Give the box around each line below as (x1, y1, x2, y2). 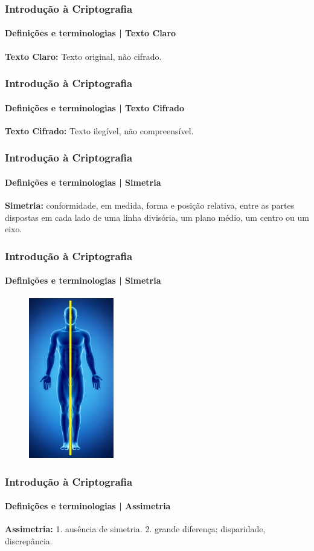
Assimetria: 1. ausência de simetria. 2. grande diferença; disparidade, (5, 523, 266, 535)
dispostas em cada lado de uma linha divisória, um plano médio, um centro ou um (5, 210, 309, 223)
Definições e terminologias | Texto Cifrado (5, 101, 184, 114)
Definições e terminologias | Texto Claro (5, 27, 176, 39)
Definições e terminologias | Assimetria (5, 500, 171, 512)
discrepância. (5, 534, 53, 547)
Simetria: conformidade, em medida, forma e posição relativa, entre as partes (5, 199, 295, 212)
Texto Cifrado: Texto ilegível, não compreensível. (5, 124, 194, 137)
